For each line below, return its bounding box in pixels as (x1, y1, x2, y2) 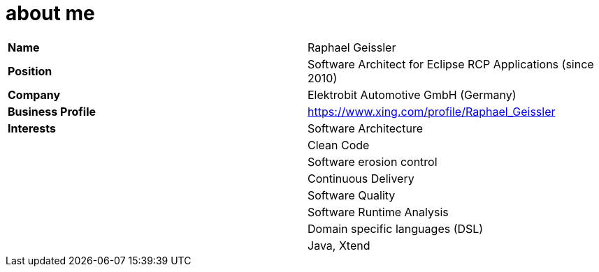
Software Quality (308, 188, 396, 202)
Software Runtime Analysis (308, 204, 449, 219)
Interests (8, 121, 57, 135)
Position (8, 63, 52, 78)
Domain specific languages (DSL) (308, 221, 484, 236)
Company (8, 87, 61, 102)
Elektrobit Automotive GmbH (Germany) (308, 87, 517, 102)
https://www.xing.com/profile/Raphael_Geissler (308, 104, 556, 119)
